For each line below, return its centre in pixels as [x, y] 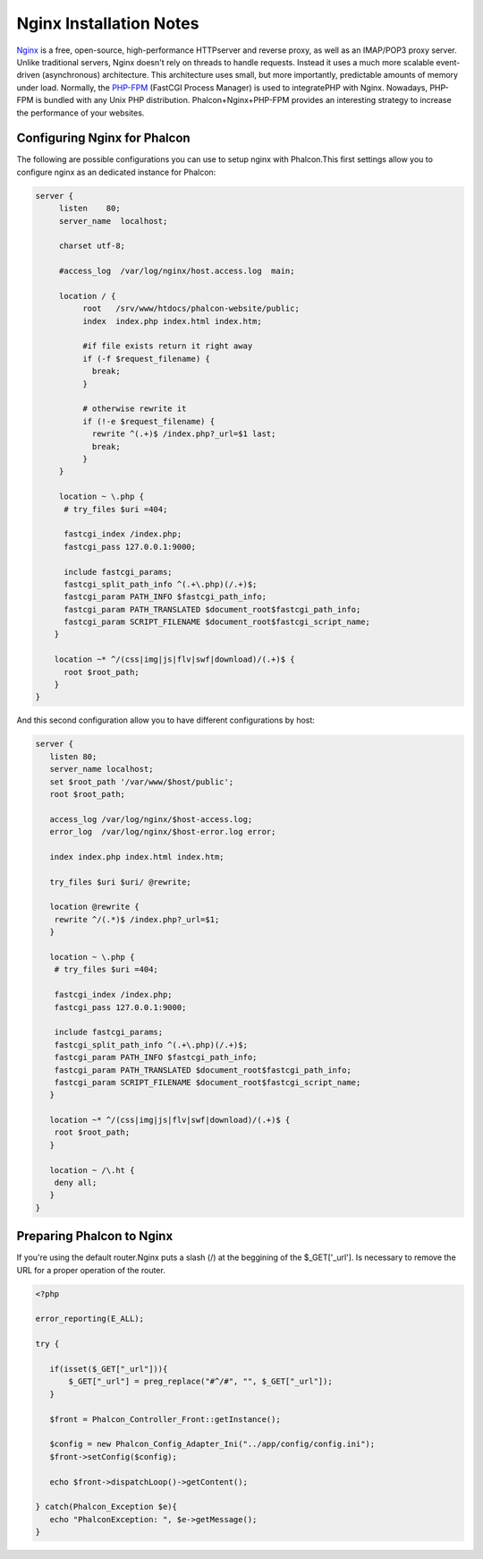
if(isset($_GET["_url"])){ [109, 1369]
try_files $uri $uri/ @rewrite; [120, 882]
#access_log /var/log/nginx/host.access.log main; [177, 271]
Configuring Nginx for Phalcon [104, 138]
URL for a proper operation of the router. [91, 1270]
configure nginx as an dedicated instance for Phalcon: [116, 172]
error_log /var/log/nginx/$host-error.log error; [163, 832]
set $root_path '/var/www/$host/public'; [142, 782]
